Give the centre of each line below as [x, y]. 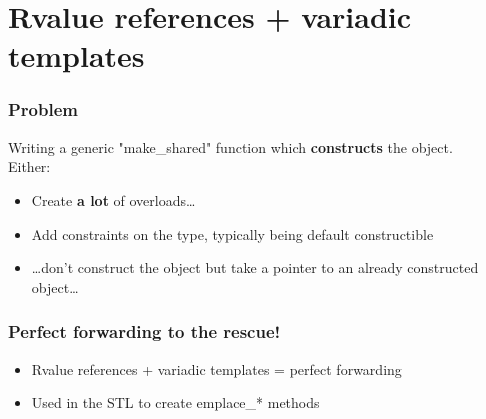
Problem [43, 109]
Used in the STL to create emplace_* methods [175, 402]
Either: [29, 166]
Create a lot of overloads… [113, 199]
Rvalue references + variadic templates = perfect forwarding [216, 368]
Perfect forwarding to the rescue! [144, 331]
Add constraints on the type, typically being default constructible [232, 233]
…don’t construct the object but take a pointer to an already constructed [255, 267]
